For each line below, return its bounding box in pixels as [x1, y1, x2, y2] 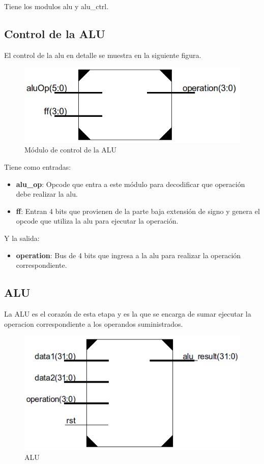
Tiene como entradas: [4, 161, 71, 172]
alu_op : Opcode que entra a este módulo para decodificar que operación [16, 178, 245, 189]
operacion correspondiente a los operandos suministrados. [4, 318, 183, 329]
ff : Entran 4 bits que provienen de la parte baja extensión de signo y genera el [16, 205, 260, 216]
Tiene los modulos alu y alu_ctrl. [4, 1, 109, 11]
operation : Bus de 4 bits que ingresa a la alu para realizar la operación [16, 250, 241, 260]
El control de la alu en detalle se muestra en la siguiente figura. [4, 49, 201, 60]
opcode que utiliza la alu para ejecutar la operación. [16, 215, 179, 226]
